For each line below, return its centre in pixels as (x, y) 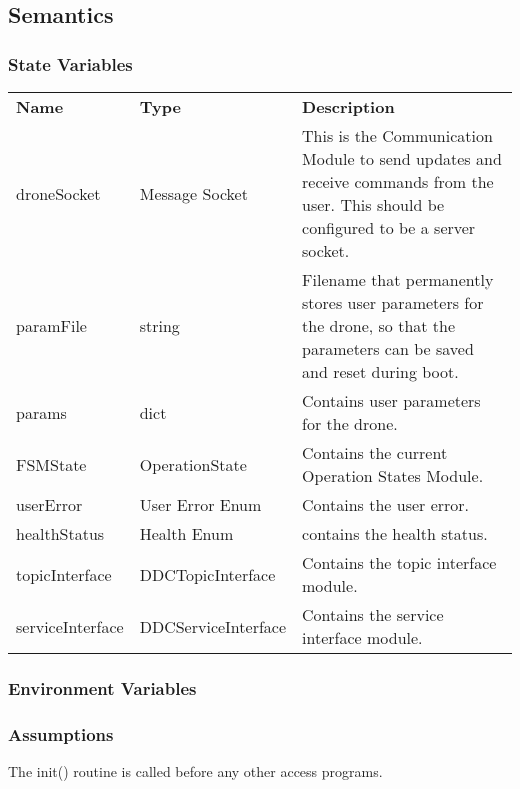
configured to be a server (389, 227)
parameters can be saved (388, 348)
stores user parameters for (393, 302)
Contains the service (373, 614)
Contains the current (375, 452)
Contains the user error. (386, 504)
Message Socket (193, 193)
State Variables (70, 63)
